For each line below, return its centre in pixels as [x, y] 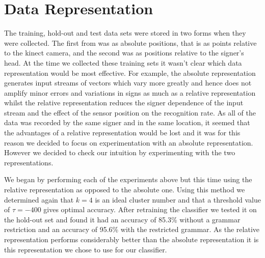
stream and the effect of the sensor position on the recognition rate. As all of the [130, 112]
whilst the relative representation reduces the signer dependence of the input [124, 103]
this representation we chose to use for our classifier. [86, 249]
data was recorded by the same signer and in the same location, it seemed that [127, 122]
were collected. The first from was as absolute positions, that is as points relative [130, 42]
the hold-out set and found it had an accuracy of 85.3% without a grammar [122, 219]
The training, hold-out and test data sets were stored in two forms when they [125, 33]
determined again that [39, 199]
